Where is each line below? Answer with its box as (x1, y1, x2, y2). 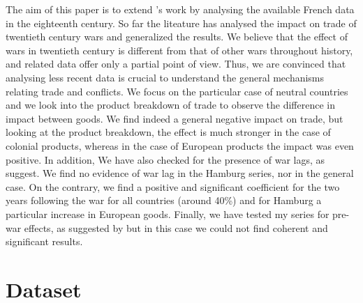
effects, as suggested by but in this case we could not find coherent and (24, 220, 328, 235)
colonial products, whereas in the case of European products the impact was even (6, 138, 354, 153)
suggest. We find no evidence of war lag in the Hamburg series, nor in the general (6, 166, 354, 180)
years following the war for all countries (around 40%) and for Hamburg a (6, 193, 322, 208)
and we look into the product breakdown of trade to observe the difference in (6, 98, 335, 112)
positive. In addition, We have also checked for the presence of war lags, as (6, 152, 325, 166)
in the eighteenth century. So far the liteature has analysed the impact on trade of (6, 15, 357, 30)
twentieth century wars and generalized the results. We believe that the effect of (6, 29, 348, 44)
